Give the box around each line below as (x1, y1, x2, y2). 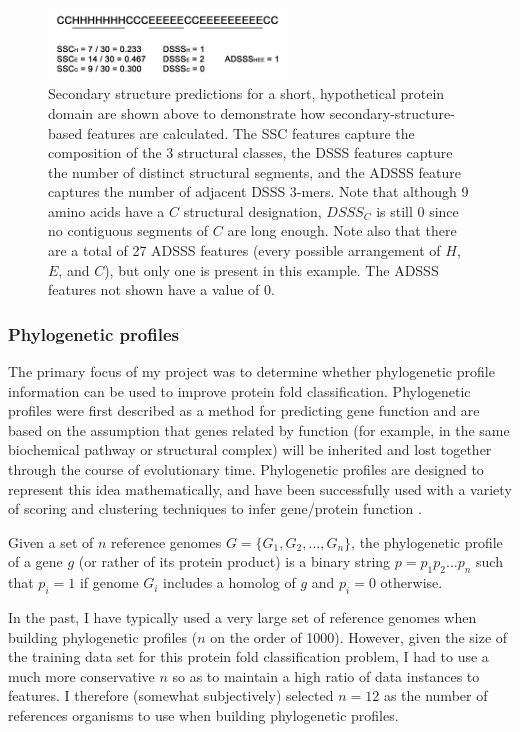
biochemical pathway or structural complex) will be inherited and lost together (8, 439, 492, 460)
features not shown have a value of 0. (48, 279, 275, 300)
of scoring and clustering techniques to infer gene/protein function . (8, 498, 422, 519)
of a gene (8, 551, 63, 572)
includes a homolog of (163, 572, 296, 593)
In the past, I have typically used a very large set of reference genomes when (8, 607, 477, 627)
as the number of (383, 685, 488, 706)
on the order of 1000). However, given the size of (210, 626, 508, 647)
